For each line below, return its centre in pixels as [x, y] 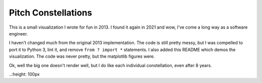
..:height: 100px [24, 74]
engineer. [18, 33]
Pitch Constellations [50, 13]
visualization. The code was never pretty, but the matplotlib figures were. [82, 56]
